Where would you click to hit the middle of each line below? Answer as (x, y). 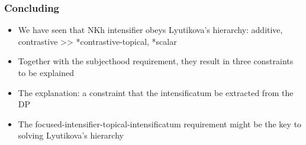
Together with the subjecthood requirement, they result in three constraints (156, 61)
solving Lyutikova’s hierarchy (71, 135)
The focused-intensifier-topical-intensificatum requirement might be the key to (160, 123)
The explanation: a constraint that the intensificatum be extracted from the (156, 92)
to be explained (46, 72)
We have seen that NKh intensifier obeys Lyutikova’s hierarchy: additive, (150, 30)
